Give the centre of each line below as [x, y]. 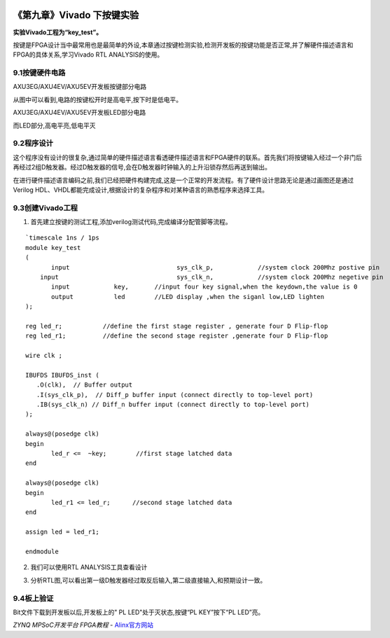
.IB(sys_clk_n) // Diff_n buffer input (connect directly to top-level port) [173, 405]
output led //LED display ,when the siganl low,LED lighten [188, 297]
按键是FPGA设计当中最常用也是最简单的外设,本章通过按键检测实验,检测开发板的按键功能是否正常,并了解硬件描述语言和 [183, 45]
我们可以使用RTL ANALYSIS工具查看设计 [89, 567]
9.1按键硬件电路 [39, 73]
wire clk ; [44, 356]
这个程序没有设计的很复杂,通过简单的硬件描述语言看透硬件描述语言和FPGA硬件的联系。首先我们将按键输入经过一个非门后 [188, 157]
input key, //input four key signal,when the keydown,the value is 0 [204, 287]
